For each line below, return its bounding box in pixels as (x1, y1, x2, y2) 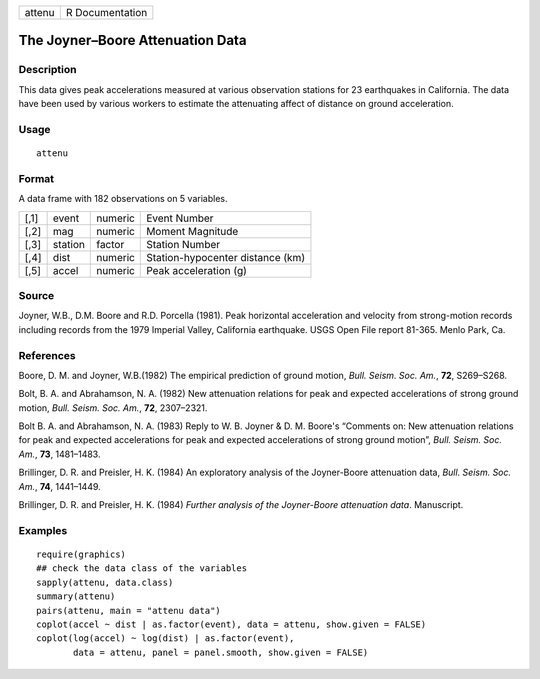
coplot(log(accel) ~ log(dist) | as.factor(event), (36, 633, 295, 644)
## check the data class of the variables (36, 563, 248, 574)
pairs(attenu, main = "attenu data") (36, 605, 222, 616)
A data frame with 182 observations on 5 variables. (18, 193, 228, 205)
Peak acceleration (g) (146, 263, 247, 277)
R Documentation (65, 6, 148, 19)
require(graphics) (36, 549, 127, 560)
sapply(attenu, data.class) (36, 576, 174, 588)
